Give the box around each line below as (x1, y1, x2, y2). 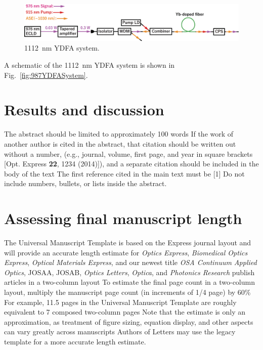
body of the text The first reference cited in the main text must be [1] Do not (4, 168, 245, 179)
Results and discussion (4, 99, 164, 120)
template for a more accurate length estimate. (4, 336, 146, 346)
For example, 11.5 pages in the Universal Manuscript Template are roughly (4, 296, 237, 307)
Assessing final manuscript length (4, 208, 242, 229)
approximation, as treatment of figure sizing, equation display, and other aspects (4, 316, 253, 327)
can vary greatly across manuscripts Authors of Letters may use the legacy (4, 326, 236, 337)
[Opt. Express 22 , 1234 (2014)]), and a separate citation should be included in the (4, 158, 259, 169)
